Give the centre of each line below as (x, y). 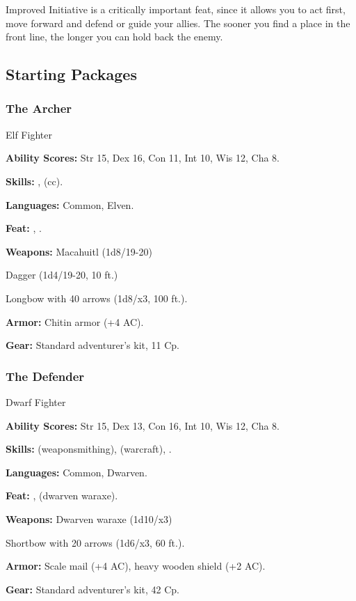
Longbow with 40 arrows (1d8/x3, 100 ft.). (97, 298)
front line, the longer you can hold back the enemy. (114, 37)
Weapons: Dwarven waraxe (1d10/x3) (89, 518)
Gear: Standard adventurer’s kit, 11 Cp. (92, 345)
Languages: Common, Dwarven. (76, 472)
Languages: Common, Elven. (70, 204)
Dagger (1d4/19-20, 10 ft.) (62, 275)
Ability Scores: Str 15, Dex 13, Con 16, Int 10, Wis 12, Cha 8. (143, 425)
